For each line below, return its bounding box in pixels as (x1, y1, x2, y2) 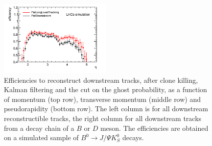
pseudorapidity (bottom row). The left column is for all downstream (4, 103, 208, 114)
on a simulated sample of (4, 132, 79, 143)
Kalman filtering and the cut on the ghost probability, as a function (4, 84, 207, 95)
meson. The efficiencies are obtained (100, 122, 209, 133)
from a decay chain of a (4, 122, 74, 133)
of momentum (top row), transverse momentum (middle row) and (4, 94, 201, 104)
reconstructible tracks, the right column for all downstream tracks (4, 113, 202, 123)
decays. (122, 132, 144, 143)
